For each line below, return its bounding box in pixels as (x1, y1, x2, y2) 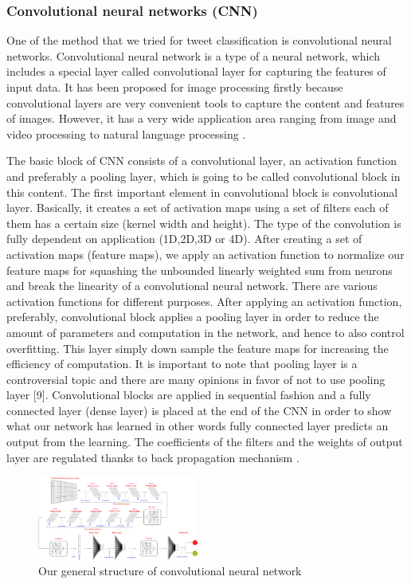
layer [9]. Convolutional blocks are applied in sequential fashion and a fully (6, 386, 371, 403)
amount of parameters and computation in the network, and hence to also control (6, 323, 405, 340)
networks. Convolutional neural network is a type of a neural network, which (6, 47, 380, 64)
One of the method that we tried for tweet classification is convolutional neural (6, 32, 392, 49)
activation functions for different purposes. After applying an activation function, (6, 292, 402, 309)
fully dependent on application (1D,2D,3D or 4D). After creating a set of (6, 230, 362, 247)
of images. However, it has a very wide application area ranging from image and (6, 110, 397, 127)
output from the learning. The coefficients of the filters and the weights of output (6, 433, 403, 450)
